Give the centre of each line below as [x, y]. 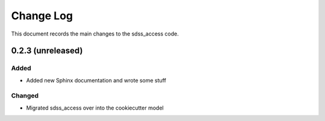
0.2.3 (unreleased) [47, 51]
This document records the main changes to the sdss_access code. [95, 34]
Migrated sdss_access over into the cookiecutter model [95, 108]
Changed [25, 96]
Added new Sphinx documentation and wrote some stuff [96, 80]
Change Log [42, 16]
